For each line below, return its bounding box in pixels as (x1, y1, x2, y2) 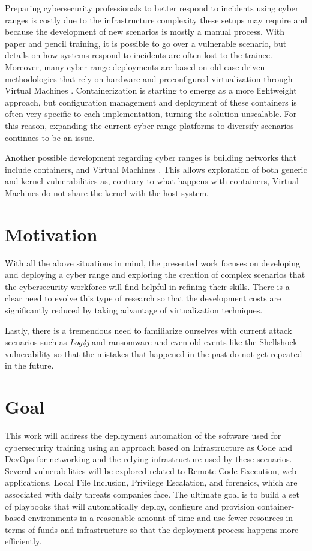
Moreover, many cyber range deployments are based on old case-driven (5, 60, 265, 73)
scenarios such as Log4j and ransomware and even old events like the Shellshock (5, 336, 298, 348)
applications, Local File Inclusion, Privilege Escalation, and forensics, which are (5, 476, 298, 489)
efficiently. (5, 535, 42, 547)
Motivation (5, 221, 98, 246)
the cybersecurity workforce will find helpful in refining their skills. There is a (5, 280, 290, 292)
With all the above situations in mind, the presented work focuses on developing (5, 256, 301, 269)
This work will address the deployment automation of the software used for (5, 429, 281, 442)
